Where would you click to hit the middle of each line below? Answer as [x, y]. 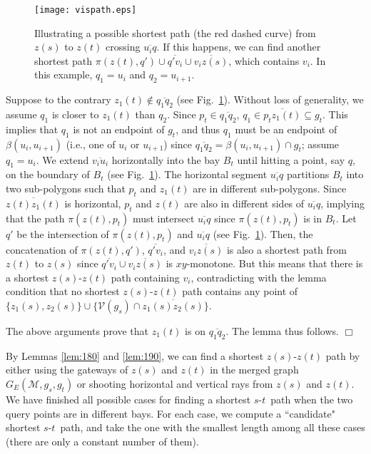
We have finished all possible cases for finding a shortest [128, 399]
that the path [35, 218]
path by [343, 355]
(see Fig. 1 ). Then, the [263, 233]
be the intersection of [63, 233]
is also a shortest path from [286, 249]
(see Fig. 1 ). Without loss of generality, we [270, 99]
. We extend [62, 159]
